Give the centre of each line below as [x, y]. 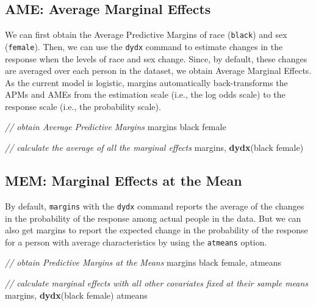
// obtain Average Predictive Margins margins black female [116, 127]
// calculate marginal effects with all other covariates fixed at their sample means [157, 282]
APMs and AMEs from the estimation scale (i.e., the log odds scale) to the [145, 94]
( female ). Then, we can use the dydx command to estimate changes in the [144, 46]
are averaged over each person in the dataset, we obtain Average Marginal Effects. [158, 71]
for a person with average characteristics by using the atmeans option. [136, 242]
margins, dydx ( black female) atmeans [76, 295]
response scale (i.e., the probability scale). [83, 106]
